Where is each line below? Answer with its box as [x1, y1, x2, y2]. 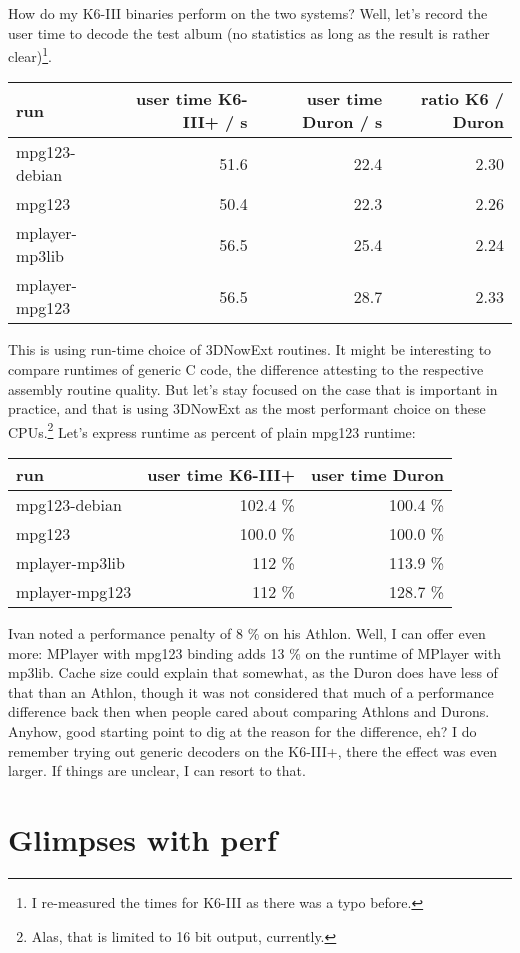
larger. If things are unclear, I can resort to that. [8, 760, 306, 781]
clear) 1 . [8, 43, 53, 66]
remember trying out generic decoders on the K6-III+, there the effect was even [8, 740, 498, 761]
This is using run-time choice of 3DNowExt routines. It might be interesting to [8, 339, 492, 360]
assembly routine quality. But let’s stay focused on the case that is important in [8, 378, 498, 399]
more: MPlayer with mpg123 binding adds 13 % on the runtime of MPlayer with [8, 642, 501, 663]
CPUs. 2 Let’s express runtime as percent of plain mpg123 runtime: [8, 418, 416, 442]
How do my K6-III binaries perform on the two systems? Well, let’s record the [8, 3, 488, 23]
